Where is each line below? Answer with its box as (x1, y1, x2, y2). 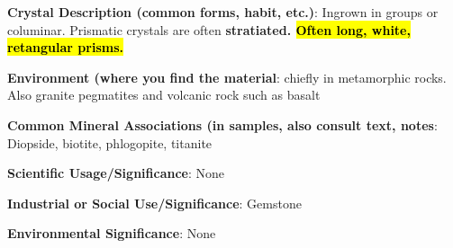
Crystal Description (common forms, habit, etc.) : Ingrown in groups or (7, 3, 439, 21)
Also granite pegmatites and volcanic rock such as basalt (7, 85, 321, 104)
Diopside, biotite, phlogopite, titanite (7, 133, 213, 152)
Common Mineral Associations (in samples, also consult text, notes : (7, 115, 438, 134)
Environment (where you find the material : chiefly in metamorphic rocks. (7, 67, 447, 86)
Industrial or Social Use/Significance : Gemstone (7, 193, 302, 212)
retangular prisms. (7, 38, 123, 57)
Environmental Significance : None (7, 224, 216, 243)
